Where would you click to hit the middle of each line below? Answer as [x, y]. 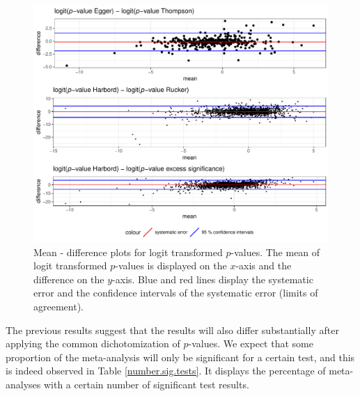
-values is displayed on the [171, 266]
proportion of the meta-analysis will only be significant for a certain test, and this [180, 357]
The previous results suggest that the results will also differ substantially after [172, 330]
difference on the [69, 279]
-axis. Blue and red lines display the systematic [213, 279]
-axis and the [264, 266]
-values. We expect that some [251, 343]
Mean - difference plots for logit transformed [128, 252]
